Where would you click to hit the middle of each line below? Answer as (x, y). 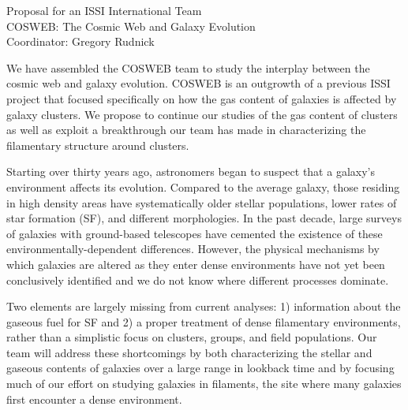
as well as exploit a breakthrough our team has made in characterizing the (186, 130)
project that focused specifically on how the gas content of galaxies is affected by (202, 98)
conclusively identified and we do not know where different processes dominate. (198, 280)
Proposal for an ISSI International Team (104, 10)
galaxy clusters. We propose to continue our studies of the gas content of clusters (202, 114)
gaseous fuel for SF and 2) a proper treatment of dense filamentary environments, (204, 321)
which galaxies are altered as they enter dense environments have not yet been (196, 264)
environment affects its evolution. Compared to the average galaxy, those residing (203, 186)
